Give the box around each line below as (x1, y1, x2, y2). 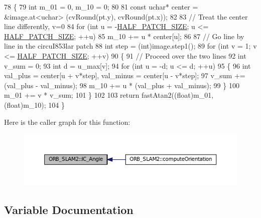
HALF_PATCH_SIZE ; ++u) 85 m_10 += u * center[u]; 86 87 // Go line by (4, 31, 244, 41)
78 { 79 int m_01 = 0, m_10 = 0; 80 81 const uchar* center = (4, 2, 198, 12)
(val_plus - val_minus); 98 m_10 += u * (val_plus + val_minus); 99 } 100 (4, 80, 239, 90)
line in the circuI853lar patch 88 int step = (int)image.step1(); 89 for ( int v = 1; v (4, 41, 257, 51)
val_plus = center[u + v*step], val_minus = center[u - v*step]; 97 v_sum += (4, 70, 245, 81)
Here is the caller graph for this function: (4, 116, 130, 127)
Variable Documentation (4, 201, 134, 217)
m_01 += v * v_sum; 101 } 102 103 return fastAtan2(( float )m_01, (4, 90, 214, 100)
